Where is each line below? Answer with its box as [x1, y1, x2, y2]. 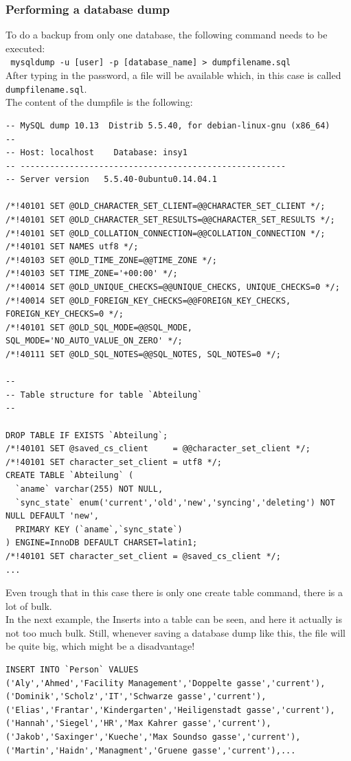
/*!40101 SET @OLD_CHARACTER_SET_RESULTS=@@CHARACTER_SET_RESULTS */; [5, 215, 335, 225]
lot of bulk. [5, 598, 52, 613]
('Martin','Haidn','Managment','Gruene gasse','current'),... [5, 745, 296, 756]
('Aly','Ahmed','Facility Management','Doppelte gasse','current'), [5, 678, 326, 688]
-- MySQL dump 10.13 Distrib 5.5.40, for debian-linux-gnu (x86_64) [5, 120, 330, 130]
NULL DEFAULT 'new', [5, 511, 100, 521]
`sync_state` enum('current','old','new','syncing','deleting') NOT [15, 497, 335, 508]
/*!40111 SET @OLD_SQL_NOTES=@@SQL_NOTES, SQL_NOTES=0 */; [5, 350, 281, 359]
